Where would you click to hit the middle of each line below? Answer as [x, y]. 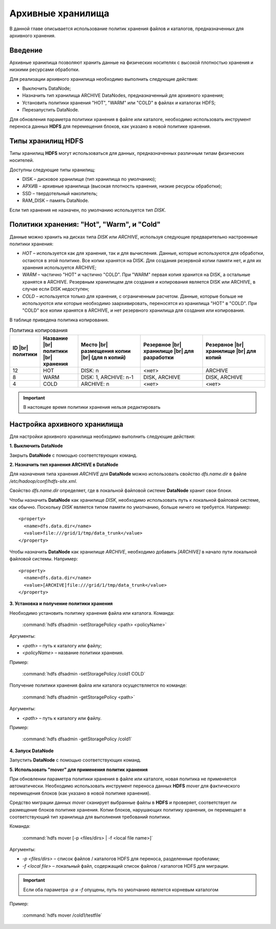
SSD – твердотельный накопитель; [60, 193]
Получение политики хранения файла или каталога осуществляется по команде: [98, 685]
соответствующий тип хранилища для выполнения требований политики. [90, 817]
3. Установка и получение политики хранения [61, 603]
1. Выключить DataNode [36, 446]
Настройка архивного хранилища [66, 424]
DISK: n [90, 370]
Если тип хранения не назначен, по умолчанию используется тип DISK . [88, 210]
